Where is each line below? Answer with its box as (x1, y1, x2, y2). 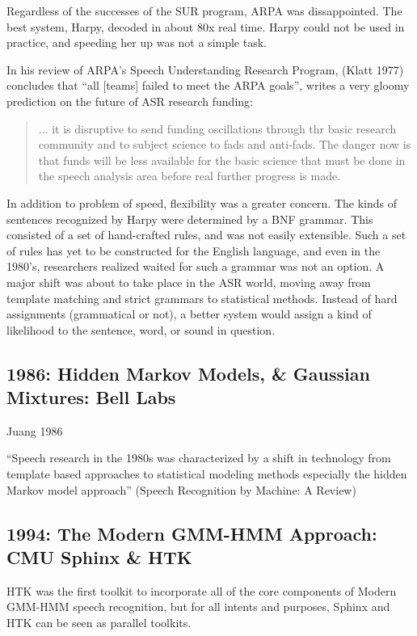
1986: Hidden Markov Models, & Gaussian (6, 360, 370, 385)
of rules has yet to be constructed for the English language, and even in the (6, 242, 381, 259)
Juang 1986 (6, 422, 63, 439)
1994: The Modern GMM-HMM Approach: (6, 520, 377, 545)
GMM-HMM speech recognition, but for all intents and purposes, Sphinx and (6, 598, 390, 615)
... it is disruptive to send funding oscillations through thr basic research (38, 120, 397, 137)
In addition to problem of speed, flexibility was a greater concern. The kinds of (6, 194, 398, 211)
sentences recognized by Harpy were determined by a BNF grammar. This (6, 210, 373, 227)
